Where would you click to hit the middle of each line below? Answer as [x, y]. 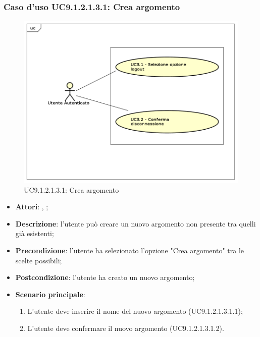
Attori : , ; [32, 207]
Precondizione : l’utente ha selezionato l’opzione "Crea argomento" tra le [130, 250]
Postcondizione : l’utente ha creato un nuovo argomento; [105, 277]
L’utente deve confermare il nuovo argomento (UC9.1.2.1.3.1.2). [126, 328]
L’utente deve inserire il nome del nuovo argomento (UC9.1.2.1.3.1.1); [135, 311]
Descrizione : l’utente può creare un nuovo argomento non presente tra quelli [136, 223]
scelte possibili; [39, 260]
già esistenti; [35, 233]
